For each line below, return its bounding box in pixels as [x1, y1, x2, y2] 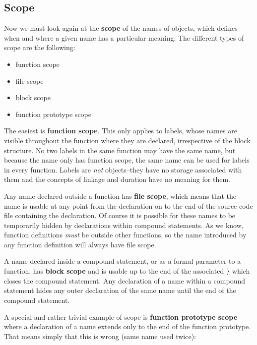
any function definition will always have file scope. [4, 239, 156, 249]
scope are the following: [4, 42, 75, 53]
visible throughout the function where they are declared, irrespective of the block [4, 135, 251, 145]
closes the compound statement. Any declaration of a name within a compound [4, 275, 245, 286]
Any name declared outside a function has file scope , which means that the [4, 190, 237, 201]
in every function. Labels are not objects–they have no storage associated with [4, 164, 242, 174]
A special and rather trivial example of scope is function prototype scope [4, 311, 238, 322]
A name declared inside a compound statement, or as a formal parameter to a [4, 256, 241, 266]
